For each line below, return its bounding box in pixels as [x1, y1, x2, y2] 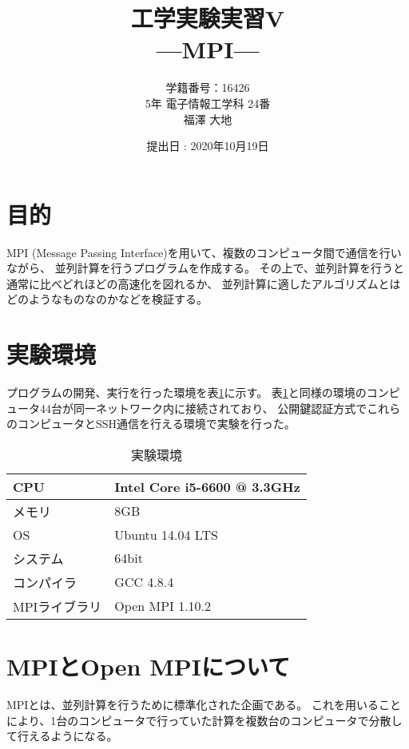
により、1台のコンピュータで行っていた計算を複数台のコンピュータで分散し [6, 711, 403, 728]
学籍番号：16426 [165, 79, 250, 96]
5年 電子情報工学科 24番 [145, 94, 271, 111]
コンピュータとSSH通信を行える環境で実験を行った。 [17, 415, 296, 432]
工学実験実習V [130, 2, 285, 34]
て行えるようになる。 [6, 727, 118, 744]
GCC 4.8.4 [114, 573, 174, 592]
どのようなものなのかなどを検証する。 [6, 291, 208, 307]
